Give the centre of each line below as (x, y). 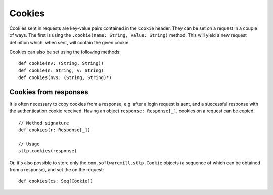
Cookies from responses (49, 92)
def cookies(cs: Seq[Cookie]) (56, 181)
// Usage (29, 144)
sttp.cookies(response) (48, 151)
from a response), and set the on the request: (57, 169)
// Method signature (44, 123)
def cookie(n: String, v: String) (61, 70)
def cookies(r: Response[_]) (54, 130)
